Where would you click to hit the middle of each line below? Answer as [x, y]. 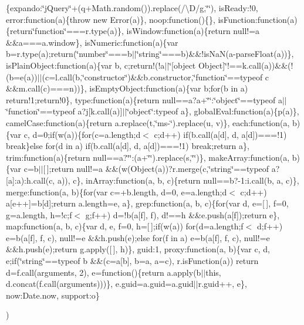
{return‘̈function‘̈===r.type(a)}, [65, 31]
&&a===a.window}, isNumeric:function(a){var [92, 42]
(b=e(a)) [22, 77]
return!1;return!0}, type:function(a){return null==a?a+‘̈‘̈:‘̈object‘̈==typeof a [144, 99]
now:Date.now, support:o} [53, 295]
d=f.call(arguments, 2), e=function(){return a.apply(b [104, 272]
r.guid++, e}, [222, 284]
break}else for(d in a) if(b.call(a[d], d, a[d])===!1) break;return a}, [128, 146]
